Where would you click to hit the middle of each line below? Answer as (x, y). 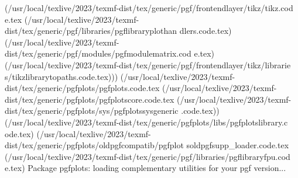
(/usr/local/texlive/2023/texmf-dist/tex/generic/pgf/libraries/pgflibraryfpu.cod (148, 156)
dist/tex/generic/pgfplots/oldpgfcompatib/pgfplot (94, 145)
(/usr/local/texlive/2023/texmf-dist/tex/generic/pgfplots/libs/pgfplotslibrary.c (146, 122)
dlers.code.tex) (205, 31)
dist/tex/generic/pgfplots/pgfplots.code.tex (82, 88)
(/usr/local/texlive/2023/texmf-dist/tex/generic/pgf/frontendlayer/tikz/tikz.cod (149, 8)
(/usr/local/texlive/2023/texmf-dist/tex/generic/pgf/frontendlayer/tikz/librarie (148, 64)
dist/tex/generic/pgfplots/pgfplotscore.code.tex (90, 99)
